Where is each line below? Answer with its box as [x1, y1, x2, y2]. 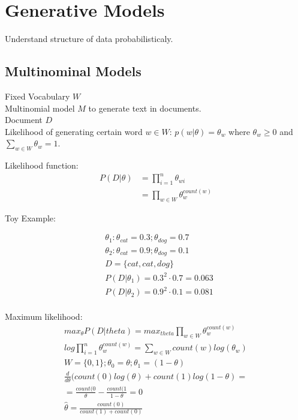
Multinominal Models [5, 62, 142, 80]
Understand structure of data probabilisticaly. [5, 32, 173, 45]
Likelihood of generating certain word [5, 125, 143, 137]
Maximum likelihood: [5, 310, 83, 323]
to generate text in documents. [88, 101, 201, 114]
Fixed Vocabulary [5, 89, 70, 102]
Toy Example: [5, 211, 56, 224]
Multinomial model [5, 101, 75, 114]
